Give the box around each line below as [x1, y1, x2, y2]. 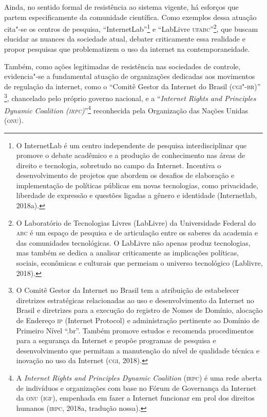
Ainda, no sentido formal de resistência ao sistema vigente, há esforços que [4, 2, 239, 12]
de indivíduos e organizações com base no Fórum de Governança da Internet [16, 382, 257, 393]
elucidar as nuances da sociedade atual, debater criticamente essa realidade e [4, 33, 245, 44]
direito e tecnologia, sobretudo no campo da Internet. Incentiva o [16, 160, 221, 170]
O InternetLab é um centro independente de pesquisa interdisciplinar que [16, 140, 247, 150]
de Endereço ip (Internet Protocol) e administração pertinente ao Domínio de [16, 315, 260, 325]
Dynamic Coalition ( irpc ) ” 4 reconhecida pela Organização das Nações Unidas [4, 103, 249, 115]
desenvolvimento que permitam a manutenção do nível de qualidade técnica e [16, 345, 260, 355]
